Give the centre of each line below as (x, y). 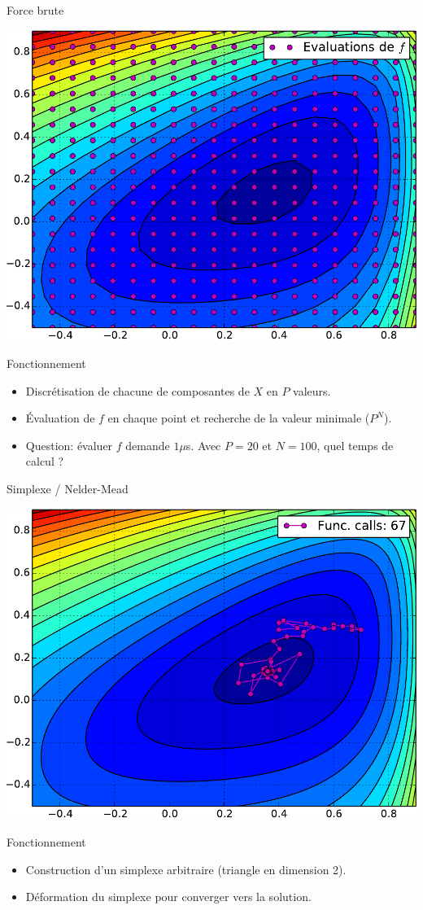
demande (148, 445)
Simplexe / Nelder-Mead (68, 488)
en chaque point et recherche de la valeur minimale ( (239, 418)
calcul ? (45, 461)
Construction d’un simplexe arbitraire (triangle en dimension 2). (186, 869)
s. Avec (203, 445)
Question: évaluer (69, 445)
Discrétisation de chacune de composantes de (137, 390)
